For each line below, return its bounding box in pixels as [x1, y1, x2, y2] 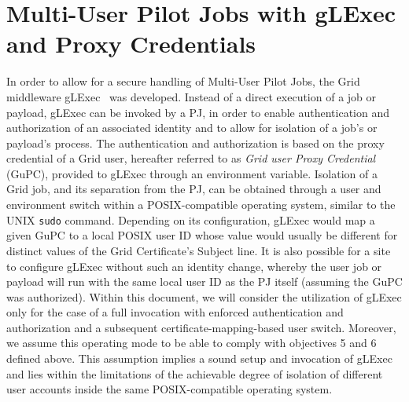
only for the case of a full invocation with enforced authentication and [6, 304, 344, 320]
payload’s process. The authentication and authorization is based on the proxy [6, 134, 385, 151]
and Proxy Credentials [6, 27, 256, 60]
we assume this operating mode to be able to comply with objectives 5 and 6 [6, 334, 377, 351]
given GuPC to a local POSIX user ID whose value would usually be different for [6, 227, 398, 243]
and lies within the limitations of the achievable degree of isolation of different [6, 365, 383, 382]
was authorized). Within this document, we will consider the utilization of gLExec [6, 288, 402, 305]
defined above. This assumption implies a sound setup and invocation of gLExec [6, 350, 392, 367]
